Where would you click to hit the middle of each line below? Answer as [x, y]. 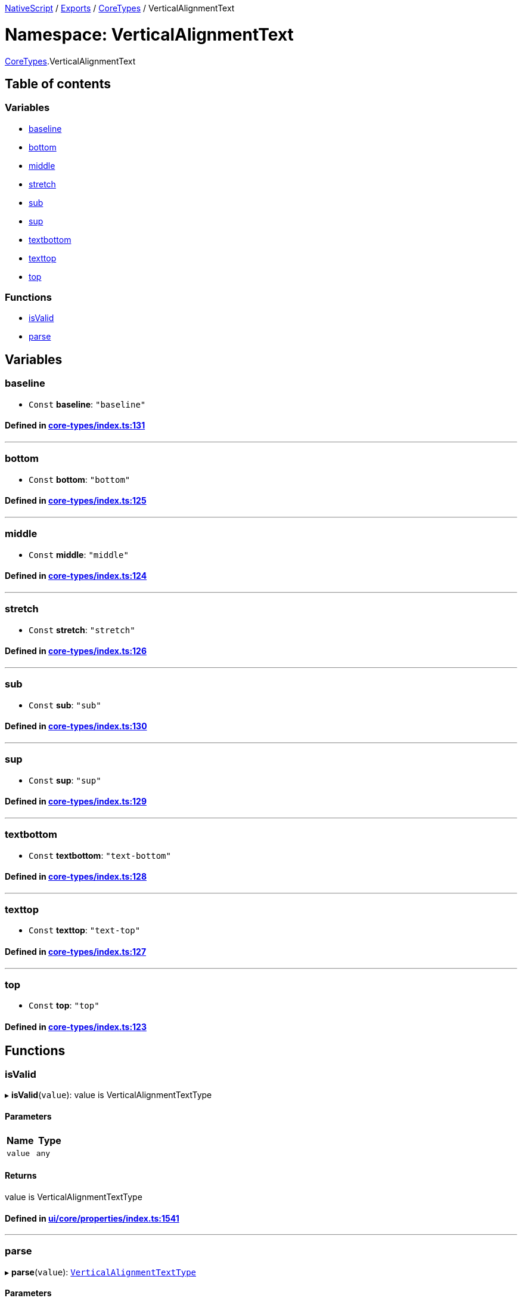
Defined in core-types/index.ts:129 [76, 801]
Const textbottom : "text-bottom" [100, 855]
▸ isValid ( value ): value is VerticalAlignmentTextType [108, 1095]
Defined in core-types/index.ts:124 [76, 576]
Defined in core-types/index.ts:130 [76, 726]
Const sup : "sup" [65, 780]
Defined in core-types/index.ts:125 [76, 501]
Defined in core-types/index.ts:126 [76, 651]
